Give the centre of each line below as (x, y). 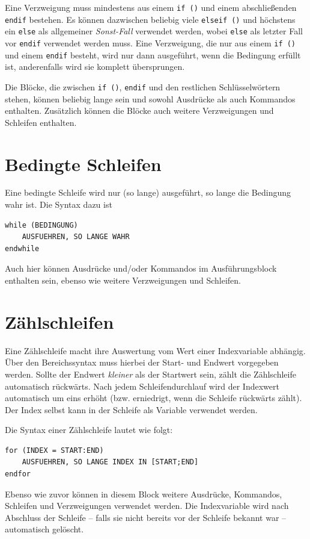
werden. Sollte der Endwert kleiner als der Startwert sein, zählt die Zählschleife (150, 374)
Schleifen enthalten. (41, 122)
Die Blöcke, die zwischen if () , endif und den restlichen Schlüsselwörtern (143, 86)
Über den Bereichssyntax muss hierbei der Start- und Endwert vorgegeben (142, 362)
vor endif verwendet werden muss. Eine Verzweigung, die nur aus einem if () (150, 42)
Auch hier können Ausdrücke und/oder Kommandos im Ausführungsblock (141, 268)
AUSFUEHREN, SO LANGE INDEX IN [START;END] (110, 462)
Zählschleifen (59, 321)
